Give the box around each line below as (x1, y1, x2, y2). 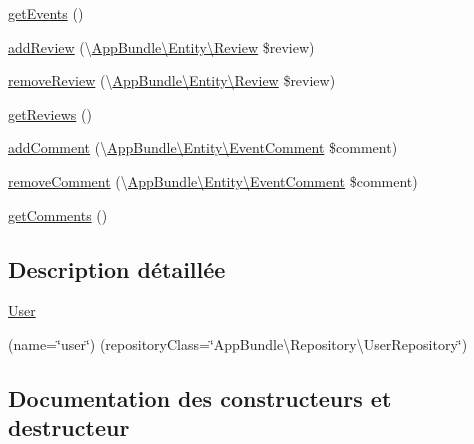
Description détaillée (8, 253, 226, 284)
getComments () (8, 204, 108, 225)
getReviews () (8, 103, 92, 124)
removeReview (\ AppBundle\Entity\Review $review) (8, 70, 336, 91)
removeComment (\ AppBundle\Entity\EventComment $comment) (8, 170, 418, 191)
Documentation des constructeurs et (8, 382, 392, 413)
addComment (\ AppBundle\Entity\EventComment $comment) (8, 137, 398, 158)
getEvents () (8, 3, 84, 23)
